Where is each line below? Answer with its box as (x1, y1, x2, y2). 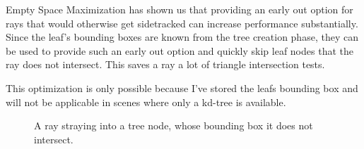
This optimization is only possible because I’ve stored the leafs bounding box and (6, 80, 358, 95)
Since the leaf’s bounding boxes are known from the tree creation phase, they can (6, 30, 358, 44)
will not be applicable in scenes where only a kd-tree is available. (6, 94, 286, 109)
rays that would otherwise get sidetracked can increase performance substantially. (6, 15, 358, 30)
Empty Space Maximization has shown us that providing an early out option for (6, 2, 353, 16)
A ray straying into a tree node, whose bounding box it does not (34, 118, 313, 133)
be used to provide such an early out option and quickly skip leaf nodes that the (6, 43, 353, 58)
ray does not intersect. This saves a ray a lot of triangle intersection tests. (6, 57, 325, 72)
